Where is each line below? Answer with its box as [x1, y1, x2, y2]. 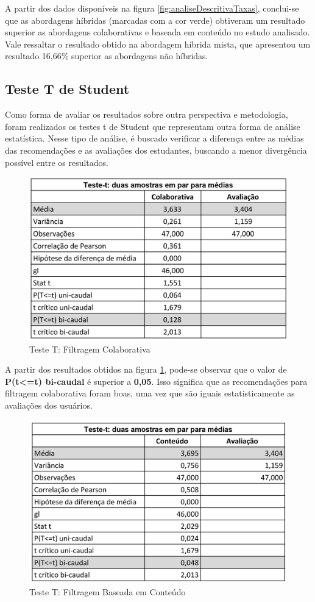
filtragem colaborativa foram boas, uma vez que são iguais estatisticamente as [5, 387, 295, 400]
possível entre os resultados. [5, 156, 109, 168]
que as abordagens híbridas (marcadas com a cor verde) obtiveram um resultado [5, 13, 305, 26]
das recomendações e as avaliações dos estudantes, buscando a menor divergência [5, 143, 307, 156]
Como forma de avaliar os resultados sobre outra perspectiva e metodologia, [5, 108, 288, 121]
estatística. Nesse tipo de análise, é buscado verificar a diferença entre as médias [5, 132, 304, 145]
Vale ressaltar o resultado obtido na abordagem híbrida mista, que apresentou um [5, 37, 311, 50]
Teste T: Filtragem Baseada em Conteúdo [29, 585, 186, 598]
